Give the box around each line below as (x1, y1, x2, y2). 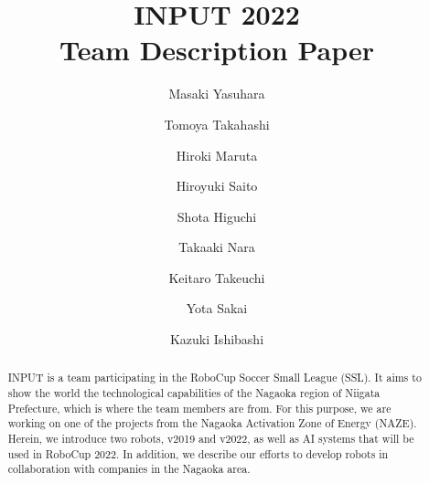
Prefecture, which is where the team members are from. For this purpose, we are (7, 400, 391, 415)
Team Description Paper (59, 31, 374, 68)
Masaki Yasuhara (168, 84, 265, 103)
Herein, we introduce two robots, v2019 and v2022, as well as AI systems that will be (7, 431, 414, 446)
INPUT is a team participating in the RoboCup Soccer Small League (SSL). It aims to (7, 370, 422, 385)
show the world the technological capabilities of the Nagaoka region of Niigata (7, 385, 381, 401)
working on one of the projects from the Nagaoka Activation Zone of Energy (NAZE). (7, 415, 417, 431)
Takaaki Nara (178, 237, 255, 257)
